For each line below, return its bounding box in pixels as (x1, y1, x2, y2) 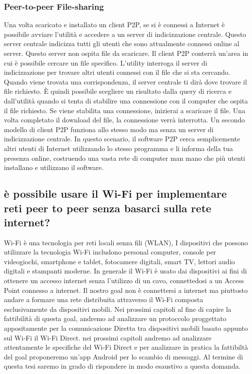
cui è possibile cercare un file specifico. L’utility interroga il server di (4, 57, 207, 68)
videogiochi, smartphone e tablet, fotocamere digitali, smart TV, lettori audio (4, 256, 235, 266)
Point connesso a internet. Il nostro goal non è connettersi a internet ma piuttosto (4, 285, 248, 295)
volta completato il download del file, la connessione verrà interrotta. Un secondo (4, 115, 245, 125)
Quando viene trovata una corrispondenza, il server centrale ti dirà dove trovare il (4, 76, 247, 86)
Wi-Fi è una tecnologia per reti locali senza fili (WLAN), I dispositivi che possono (4, 237, 248, 247)
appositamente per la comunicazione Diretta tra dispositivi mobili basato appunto (4, 323, 248, 333)
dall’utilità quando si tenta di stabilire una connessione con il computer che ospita (4, 95, 248, 105)
